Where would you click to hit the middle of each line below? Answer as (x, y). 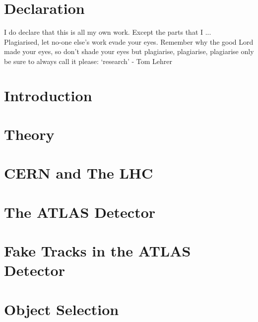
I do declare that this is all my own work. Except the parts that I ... (108, 32)
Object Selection (62, 309)
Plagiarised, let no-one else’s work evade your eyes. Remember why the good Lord (129, 41)
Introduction (48, 95)
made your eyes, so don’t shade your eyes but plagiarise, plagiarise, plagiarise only (129, 51)
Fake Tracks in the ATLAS (97, 251)
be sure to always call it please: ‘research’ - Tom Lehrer (88, 61)
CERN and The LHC (79, 173)
